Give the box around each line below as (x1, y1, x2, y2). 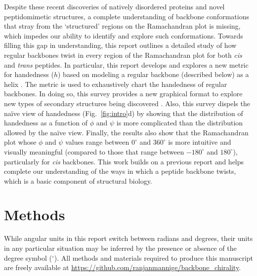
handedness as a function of (4, 118, 88, 128)
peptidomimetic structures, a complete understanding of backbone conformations (4, 11, 249, 21)
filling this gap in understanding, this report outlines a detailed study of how (4, 40, 237, 50)
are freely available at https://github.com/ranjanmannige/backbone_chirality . (4, 262, 241, 273)
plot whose (4, 137, 37, 147)
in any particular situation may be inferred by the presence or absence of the (4, 243, 237, 253)
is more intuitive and (168, 137, 231, 147)
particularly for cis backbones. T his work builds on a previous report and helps (4, 156, 244, 166)
